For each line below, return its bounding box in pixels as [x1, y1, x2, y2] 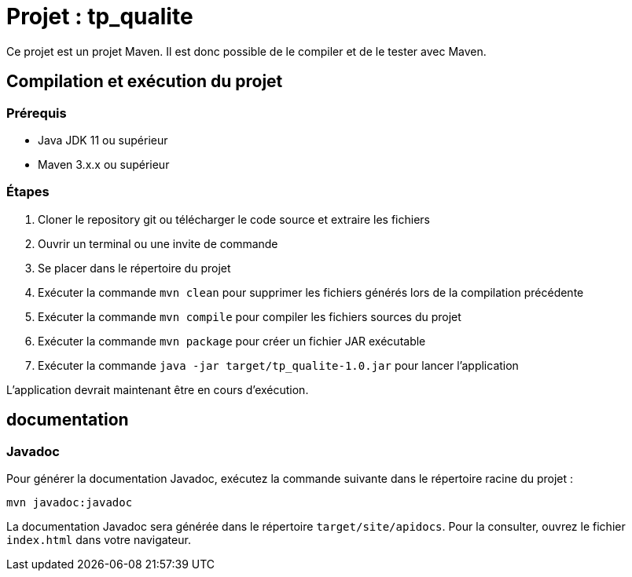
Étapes [6, 184, 50, 200]
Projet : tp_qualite [6, 3, 193, 30]
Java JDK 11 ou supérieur [38, 133, 168, 147]
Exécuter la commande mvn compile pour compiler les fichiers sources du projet [38, 309, 461, 323]
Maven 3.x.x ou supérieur [38, 157, 170, 171]
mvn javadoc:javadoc [6, 495, 133, 509]
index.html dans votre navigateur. [6, 532, 191, 546]
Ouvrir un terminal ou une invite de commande [38, 236, 278, 250]
